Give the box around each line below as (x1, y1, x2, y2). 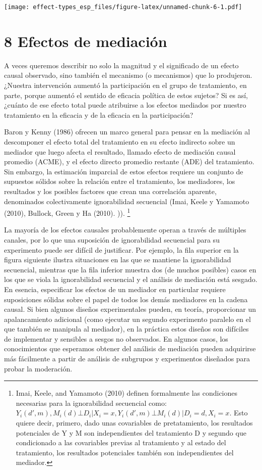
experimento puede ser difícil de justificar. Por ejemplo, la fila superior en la (4, 244, 239, 255)
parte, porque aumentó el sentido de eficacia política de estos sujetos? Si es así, (4, 89, 248, 100)
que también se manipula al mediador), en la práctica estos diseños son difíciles (4, 323, 249, 334)
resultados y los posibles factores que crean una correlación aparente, (4, 185, 217, 196)
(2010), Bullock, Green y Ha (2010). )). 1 (4, 206, 130, 218)
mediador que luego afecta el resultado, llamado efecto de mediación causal (4, 146, 236, 157)
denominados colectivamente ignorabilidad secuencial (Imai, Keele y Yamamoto (4, 196, 249, 206)
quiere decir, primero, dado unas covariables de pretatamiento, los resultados (16, 417, 253, 428)
